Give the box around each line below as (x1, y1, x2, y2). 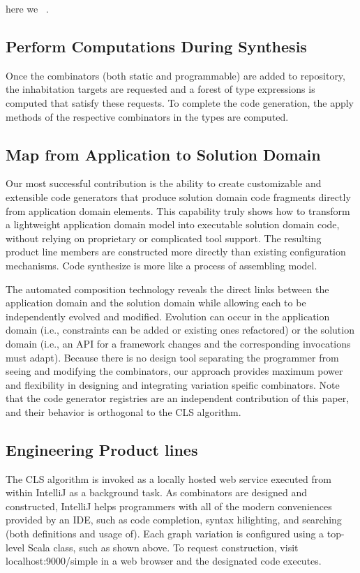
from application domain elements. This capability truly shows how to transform (6, 203, 350, 218)
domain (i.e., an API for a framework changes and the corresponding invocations (6, 336, 351, 350)
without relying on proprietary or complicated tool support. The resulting (6, 230, 322, 245)
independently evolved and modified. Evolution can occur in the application (6, 308, 330, 323)
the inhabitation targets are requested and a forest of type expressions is (6, 82, 315, 96)
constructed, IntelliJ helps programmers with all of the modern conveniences (6, 498, 332, 513)
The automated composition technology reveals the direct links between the (6, 281, 329, 296)
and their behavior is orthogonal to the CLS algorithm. (6, 404, 241, 419)
